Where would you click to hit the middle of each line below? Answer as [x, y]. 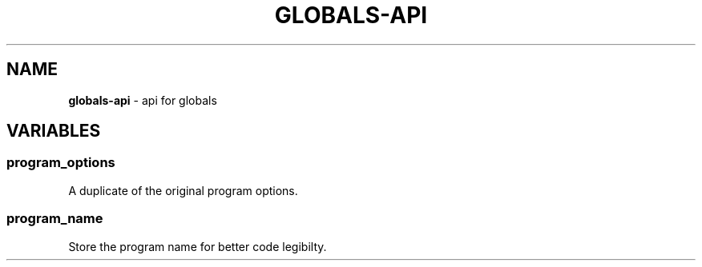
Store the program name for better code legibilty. [198, 246]
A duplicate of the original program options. [183, 190]
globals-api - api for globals [143, 100]
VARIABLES [54, 131]
